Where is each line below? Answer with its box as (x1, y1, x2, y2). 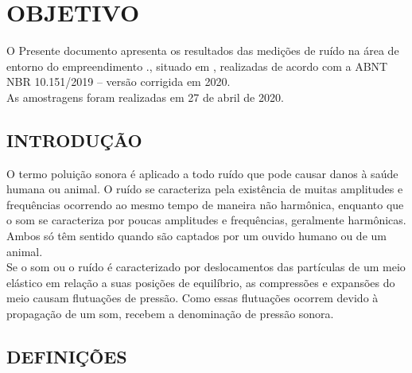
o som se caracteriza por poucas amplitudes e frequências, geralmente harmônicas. (6, 212, 406, 228)
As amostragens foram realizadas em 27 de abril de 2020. (6, 88, 284, 105)
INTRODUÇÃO (6, 127, 142, 152)
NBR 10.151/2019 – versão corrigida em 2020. (6, 73, 231, 90)
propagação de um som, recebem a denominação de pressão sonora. (6, 305, 334, 322)
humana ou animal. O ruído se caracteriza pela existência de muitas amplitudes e (6, 181, 403, 197)
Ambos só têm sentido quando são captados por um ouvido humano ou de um (6, 227, 387, 244)
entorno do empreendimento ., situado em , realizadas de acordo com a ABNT (6, 57, 388, 74)
